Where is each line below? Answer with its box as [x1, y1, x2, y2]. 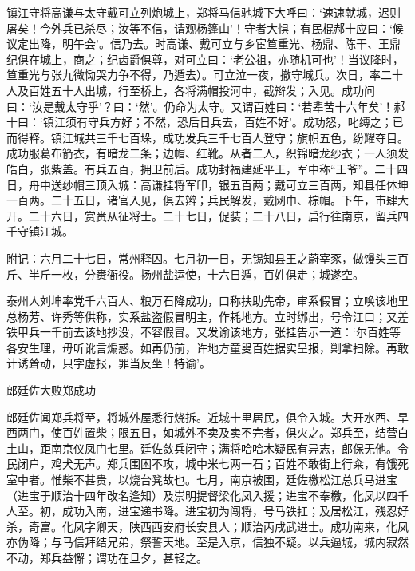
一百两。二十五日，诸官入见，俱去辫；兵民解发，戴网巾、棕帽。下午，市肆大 [6, 192, 409, 208]
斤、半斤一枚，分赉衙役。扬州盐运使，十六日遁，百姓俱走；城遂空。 [6, 265, 364, 282]
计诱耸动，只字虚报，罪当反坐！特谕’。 [6, 355, 211, 371]
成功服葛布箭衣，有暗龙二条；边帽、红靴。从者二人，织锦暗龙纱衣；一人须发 [6, 145, 409, 161]
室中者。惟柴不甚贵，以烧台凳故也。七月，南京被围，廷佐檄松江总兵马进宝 [6, 471, 397, 488]
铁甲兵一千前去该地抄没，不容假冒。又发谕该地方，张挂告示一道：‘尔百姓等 [6, 323, 401, 340]
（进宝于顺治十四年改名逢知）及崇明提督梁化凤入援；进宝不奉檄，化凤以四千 [6, 486, 409, 503]
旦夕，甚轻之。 [128, 549, 207, 565]
